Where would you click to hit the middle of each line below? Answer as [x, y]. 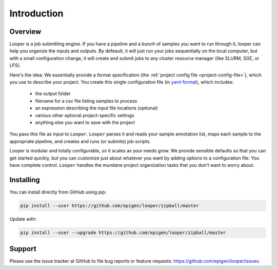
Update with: [23, 219]
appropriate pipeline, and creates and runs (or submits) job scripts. [80, 141]
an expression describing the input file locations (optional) [97, 108]
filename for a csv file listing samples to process [86, 101]
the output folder [53, 94]
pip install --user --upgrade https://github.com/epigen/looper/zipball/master [123, 233]
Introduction [36, 13]
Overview [25, 32]
